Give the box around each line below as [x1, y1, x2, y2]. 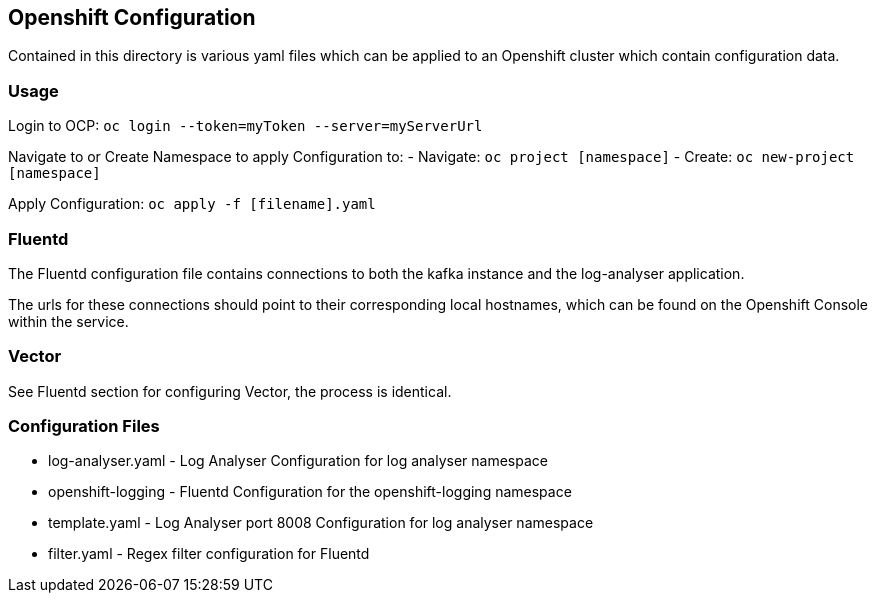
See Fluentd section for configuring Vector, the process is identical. [8, 382, 452, 400]
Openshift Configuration [8, 5, 256, 30]
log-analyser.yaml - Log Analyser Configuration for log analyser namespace [48, 452, 548, 470]
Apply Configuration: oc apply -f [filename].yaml [8, 195, 376, 213]
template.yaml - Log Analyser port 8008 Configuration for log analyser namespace [48, 514, 594, 532]
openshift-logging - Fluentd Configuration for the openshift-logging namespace [48, 483, 572, 501]
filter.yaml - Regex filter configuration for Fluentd [48, 545, 370, 563]
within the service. [8, 312, 129, 330]
